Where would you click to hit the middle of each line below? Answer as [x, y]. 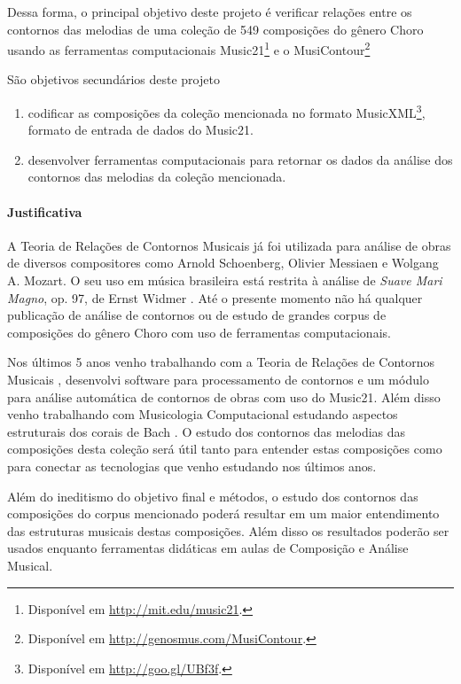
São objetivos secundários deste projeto [113, 79]
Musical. [30, 565]
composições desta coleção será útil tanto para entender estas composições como [225, 449]
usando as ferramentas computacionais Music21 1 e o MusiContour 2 [189, 48]
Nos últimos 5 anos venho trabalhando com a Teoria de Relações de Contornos [221, 362]
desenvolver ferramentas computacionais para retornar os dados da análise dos [240, 159]
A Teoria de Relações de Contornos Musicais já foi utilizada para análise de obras [229, 245]
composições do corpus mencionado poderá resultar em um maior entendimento [223, 513]
